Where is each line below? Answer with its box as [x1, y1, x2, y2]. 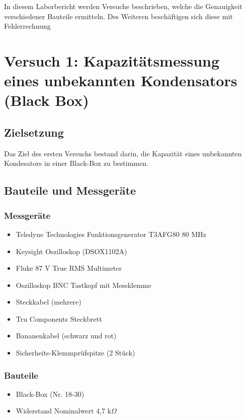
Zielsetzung [4, 124, 64, 140]
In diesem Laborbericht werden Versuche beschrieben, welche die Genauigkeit [4, 1, 242, 11]
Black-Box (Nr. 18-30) [16, 388, 85, 399]
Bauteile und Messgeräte [4, 183, 136, 198]
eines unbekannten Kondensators [4, 70, 237, 91]
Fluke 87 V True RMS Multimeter [16, 263, 122, 273]
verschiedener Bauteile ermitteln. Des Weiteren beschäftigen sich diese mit [4, 11, 233, 21]
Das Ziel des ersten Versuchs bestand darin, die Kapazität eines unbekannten [4, 148, 242, 158]
